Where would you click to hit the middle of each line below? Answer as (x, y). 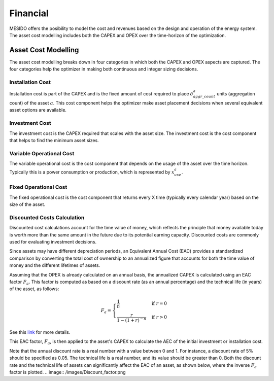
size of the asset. (27, 204)
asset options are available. (38, 110)
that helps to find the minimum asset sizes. (54, 140)
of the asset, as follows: (34, 289)
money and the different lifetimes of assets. (55, 265)
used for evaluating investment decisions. (53, 242)
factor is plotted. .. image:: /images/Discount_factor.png (67, 372)
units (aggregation (236, 94)
